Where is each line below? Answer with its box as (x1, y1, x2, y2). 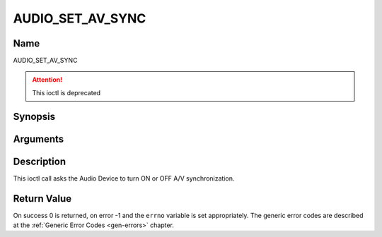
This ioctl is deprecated (32, 88, 101, 97)
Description (13, 155, 66, 167)
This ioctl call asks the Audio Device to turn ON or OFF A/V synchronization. (13, 174, 235, 183)
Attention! (32, 75, 63, 84)
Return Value (13, 193, 72, 205)
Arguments (13, 133, 64, 145)
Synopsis (13, 110, 56, 123)
